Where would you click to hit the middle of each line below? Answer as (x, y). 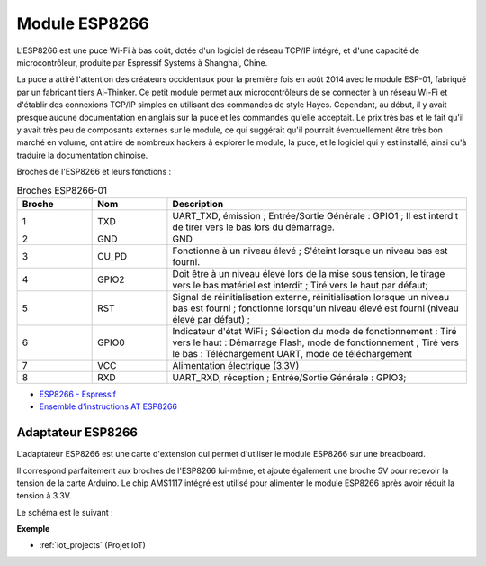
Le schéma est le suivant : (65, 512)
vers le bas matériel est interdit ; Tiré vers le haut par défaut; (300, 285)
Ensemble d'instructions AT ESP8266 (108, 406)
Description (198, 204)
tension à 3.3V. (44, 496)
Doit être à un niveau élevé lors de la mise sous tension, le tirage (309, 273)
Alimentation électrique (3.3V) (236, 365)
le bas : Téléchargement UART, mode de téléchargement (292, 353)
